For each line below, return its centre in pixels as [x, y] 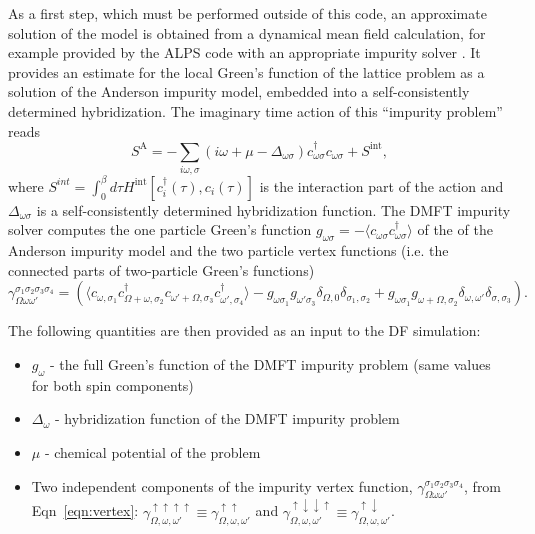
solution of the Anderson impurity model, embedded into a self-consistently [239, 91]
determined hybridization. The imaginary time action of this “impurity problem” [255, 110]
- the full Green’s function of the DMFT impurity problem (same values [270, 363]
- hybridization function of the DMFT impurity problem [227, 418]
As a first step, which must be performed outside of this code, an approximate [247, 13]
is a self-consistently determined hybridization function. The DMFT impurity [273, 209]
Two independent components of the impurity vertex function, [222, 485]
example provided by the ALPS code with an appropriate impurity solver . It [244, 52]
